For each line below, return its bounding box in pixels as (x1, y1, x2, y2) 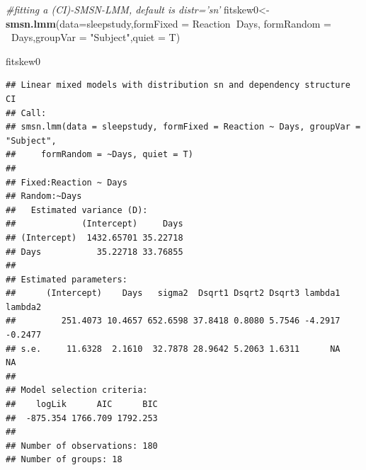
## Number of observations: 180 (6, 440, 158, 451)
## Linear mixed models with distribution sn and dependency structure (6, 80, 350, 91)
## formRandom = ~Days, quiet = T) (6, 149, 193, 160)
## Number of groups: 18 (6, 454, 122, 465)
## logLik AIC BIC (6, 399, 158, 410)
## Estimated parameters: (6, 274, 127, 285)
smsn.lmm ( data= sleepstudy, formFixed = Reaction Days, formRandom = (6, 16, 332, 30)
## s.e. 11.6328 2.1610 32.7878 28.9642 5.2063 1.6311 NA (6, 343, 341, 354)
